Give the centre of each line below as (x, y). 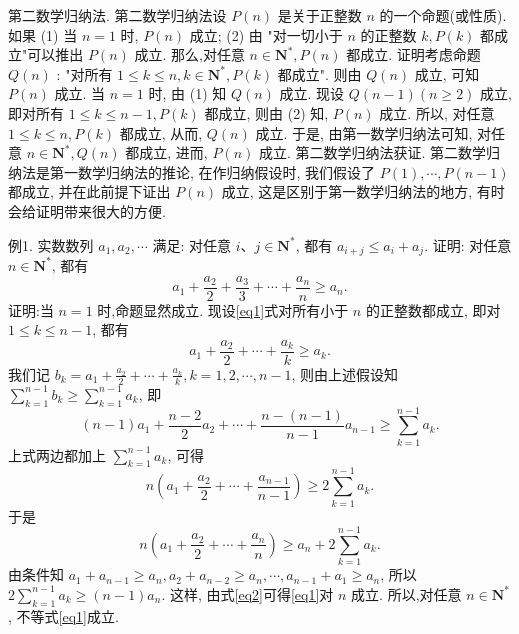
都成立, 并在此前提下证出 (89, 191)
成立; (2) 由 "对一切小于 (266, 34)
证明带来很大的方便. (100, 210)
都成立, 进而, (166, 152)
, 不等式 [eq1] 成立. (63, 615)
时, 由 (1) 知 (187, 93)
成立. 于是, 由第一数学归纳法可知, (364, 132)
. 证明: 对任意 (468, 244)
